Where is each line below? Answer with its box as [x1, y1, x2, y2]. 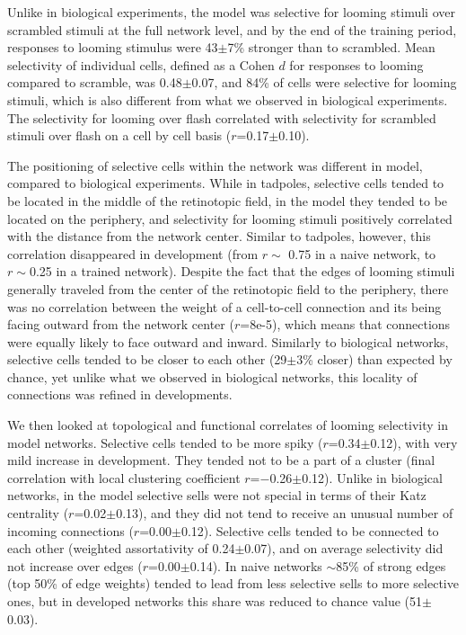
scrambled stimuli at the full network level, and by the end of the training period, [7, 20, 457, 39]
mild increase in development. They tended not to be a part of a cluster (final [7, 451, 435, 470]
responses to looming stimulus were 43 [7, 38, 218, 57]
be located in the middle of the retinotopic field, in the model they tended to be [7, 191, 448, 210]
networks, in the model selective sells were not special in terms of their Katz [7, 486, 426, 505]
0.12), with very [370, 433, 458, 452]
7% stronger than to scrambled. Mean [227, 38, 435, 57]
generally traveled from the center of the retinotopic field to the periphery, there [7, 279, 449, 298]
